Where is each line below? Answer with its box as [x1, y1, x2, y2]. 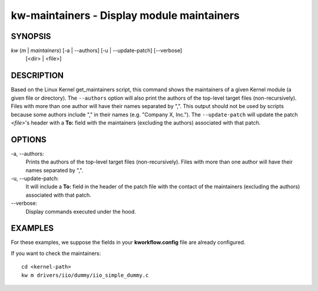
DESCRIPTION [11, 71, 64, 81]
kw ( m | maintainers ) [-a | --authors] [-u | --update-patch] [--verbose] [11, 47, 183, 54]
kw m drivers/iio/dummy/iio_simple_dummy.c [21, 272, 149, 279]
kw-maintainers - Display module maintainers [11, 9, 240, 22]
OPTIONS [11, 135, 47, 145]
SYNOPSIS [11, 31, 51, 41]
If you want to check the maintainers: [11, 250, 101, 257]
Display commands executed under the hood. [25, 208, 137, 215]
